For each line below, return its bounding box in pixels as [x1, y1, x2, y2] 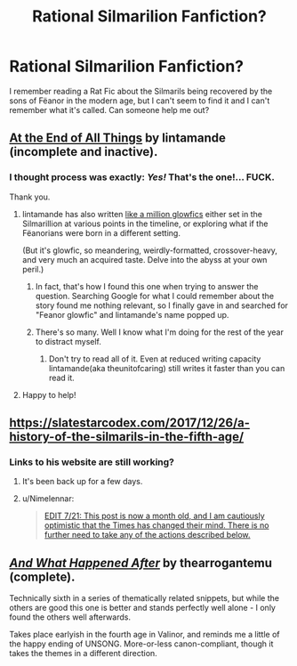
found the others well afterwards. [9, 612, 132, 622]
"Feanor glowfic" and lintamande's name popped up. [35, 309, 229, 320]
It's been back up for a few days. [21, 476, 143, 487]
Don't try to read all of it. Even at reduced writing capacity [48, 353, 261, 364]
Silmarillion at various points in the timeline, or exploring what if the [21, 218, 269, 229]
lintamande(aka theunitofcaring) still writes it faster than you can [48, 362, 285, 373]
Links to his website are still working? [9, 456, 175, 468]
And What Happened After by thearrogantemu [9, 555, 273, 571]
